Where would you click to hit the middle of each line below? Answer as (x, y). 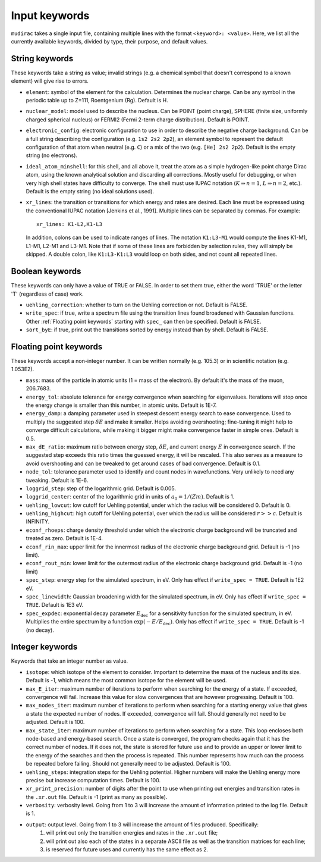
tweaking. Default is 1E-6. (57, 480)
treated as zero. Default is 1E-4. (64, 538)
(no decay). (40, 630)
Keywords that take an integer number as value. (70, 661)
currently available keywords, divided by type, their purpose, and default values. (109, 41)
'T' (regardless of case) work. (47, 294)
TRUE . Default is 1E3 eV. (55, 605)
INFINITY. (38, 522)
